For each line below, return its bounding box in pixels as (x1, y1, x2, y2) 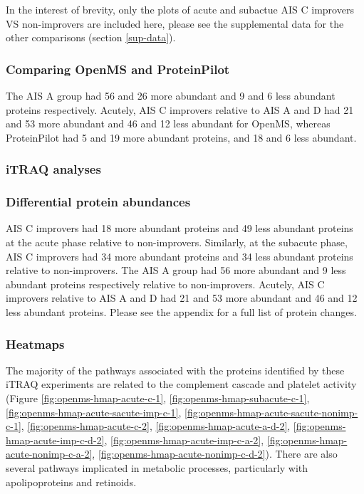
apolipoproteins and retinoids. (6, 474, 137, 489)
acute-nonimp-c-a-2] (6, 446, 93, 461)
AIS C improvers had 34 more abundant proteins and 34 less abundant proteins (6, 248, 353, 263)
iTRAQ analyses (6, 160, 101, 178)
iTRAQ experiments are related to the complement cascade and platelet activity (6, 377, 357, 391)
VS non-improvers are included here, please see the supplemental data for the (6, 16, 344, 31)
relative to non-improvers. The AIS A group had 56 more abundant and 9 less (6, 263, 346, 278)
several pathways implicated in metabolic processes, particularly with (6, 460, 308, 475)
